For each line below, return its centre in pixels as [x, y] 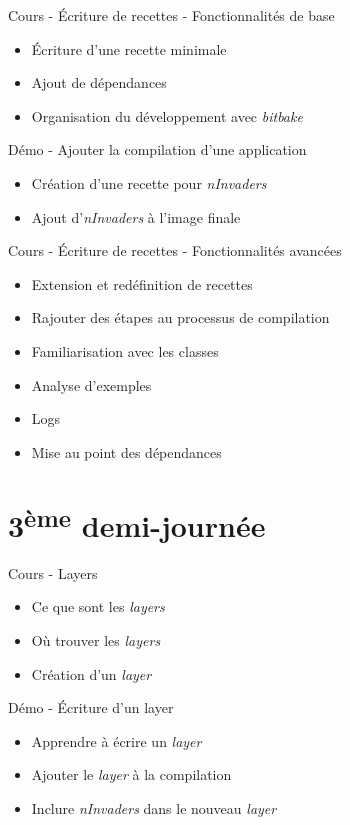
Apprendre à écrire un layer [116, 740]
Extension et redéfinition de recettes [142, 283]
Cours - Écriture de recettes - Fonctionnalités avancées [175, 250]
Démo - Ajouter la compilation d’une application [157, 149]
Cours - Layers [53, 572]
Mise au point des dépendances [126, 451]
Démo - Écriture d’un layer [91, 707]
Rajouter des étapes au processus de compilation [180, 317]
